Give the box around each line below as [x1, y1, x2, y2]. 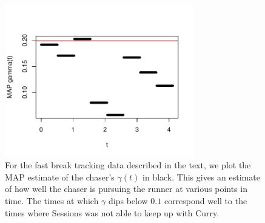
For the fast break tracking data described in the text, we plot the [5, 159, 251, 171]
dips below [109, 194, 148, 207]
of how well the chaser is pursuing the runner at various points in [5, 182, 247, 195]
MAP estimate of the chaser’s [5, 170, 115, 183]
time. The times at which [5, 194, 99, 207]
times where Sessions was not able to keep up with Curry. [5, 206, 220, 219]
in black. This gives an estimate [143, 170, 260, 183]
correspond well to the [164, 194, 247, 207]
